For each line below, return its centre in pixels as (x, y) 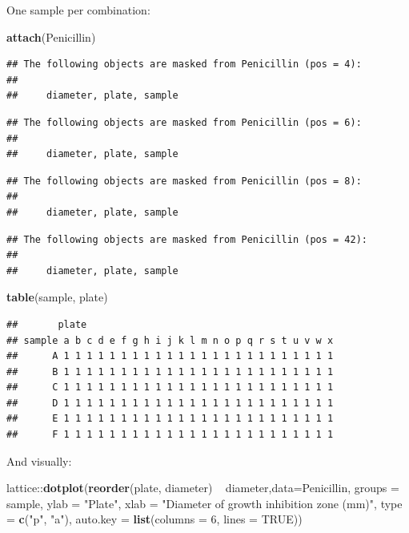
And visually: (39, 460)
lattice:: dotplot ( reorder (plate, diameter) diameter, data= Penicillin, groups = (203, 488)
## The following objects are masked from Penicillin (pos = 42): (187, 239)
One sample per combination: (78, 10)
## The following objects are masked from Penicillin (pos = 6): (184, 122)
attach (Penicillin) (51, 36)
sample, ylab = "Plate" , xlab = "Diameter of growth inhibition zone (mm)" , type (204, 503)
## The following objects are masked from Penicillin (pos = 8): (184, 181)
